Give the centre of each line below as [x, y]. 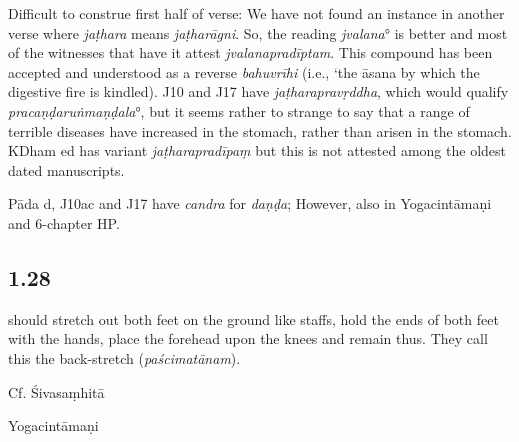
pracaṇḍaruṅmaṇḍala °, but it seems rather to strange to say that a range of [239, 110]
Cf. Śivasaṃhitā [56, 391]
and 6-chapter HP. [64, 222]
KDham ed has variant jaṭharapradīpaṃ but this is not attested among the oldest [257, 150]
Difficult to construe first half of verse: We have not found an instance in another [256, 13]
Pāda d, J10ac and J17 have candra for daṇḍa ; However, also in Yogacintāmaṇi [250, 203]
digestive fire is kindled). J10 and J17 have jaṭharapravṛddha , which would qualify [258, 91]
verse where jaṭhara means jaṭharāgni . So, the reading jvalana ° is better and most [258, 32]
